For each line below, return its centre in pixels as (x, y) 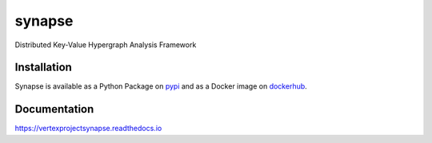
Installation (43, 68)
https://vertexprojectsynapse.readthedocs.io (88, 129)
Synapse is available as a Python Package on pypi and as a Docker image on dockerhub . (161, 86)
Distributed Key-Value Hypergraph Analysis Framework (106, 45)
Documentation (54, 109)
